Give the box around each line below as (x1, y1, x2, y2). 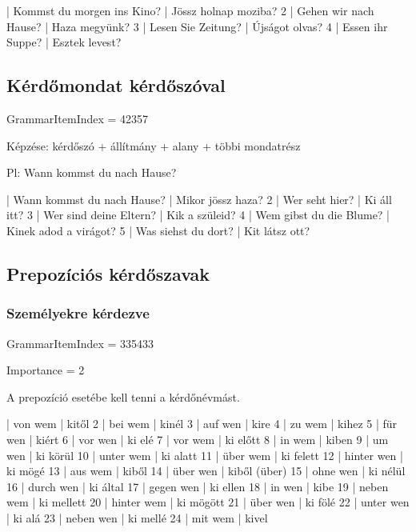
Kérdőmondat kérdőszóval (6, 73, 226, 98)
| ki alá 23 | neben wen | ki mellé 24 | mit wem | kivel (6, 509, 268, 526)
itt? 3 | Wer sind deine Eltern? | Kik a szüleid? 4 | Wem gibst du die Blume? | (6, 206, 390, 223)
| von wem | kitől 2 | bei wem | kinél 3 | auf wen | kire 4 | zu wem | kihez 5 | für (6, 415, 398, 432)
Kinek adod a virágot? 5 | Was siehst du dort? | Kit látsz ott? (6, 222, 310, 238)
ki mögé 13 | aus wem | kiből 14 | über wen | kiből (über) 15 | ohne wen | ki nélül (6, 462, 406, 479)
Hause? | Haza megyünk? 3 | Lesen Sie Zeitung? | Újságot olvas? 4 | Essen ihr (6, 18, 388, 34)
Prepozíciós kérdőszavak (6, 261, 210, 286)
